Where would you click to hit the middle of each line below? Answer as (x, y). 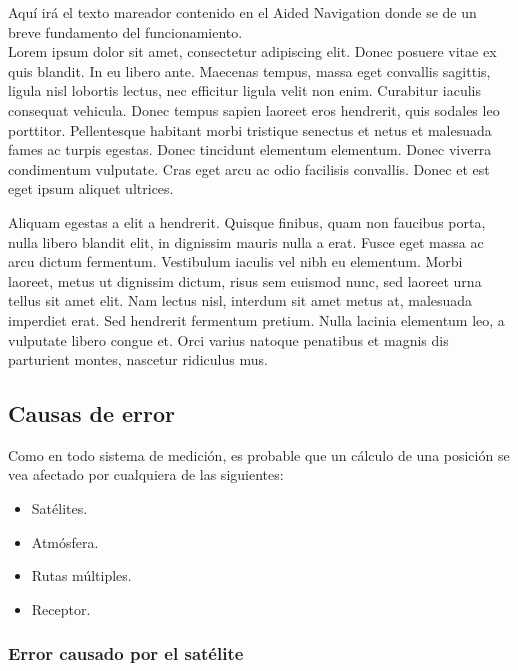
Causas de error (91, 413)
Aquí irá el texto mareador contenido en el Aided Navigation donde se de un (242, 12)
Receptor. (61, 608)
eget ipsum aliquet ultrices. (91, 188)
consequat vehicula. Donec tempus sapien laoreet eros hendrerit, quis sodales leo (254, 109)
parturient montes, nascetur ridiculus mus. (138, 359)
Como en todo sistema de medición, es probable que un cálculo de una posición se (259, 454)
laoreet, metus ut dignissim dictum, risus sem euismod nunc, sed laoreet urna (245, 280)
